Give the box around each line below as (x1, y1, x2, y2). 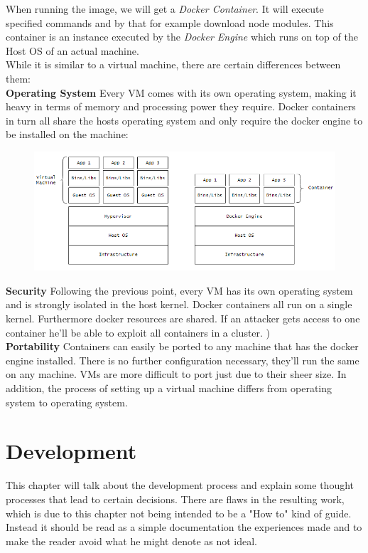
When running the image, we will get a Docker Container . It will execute (6, 1, 324, 16)
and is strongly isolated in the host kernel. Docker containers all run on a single (6, 297, 352, 312)
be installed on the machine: (6, 127, 129, 142)
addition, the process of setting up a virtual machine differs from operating (6, 381, 332, 396)
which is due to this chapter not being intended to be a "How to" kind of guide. (6, 505, 352, 520)
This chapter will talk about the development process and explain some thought (6, 478, 354, 493)
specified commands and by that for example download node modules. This (6, 15, 334, 30)
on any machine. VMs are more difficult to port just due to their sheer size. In (6, 367, 347, 381)
